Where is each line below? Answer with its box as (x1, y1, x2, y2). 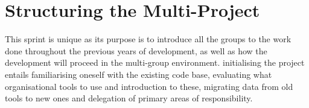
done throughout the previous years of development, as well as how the (5, 44, 267, 57)
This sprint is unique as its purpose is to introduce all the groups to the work (5, 33, 291, 45)
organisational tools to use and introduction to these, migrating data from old (5, 80, 293, 92)
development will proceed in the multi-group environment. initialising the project (5, 56, 305, 69)
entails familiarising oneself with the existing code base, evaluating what (5, 68, 272, 80)
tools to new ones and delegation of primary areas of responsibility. (5, 92, 253, 104)
